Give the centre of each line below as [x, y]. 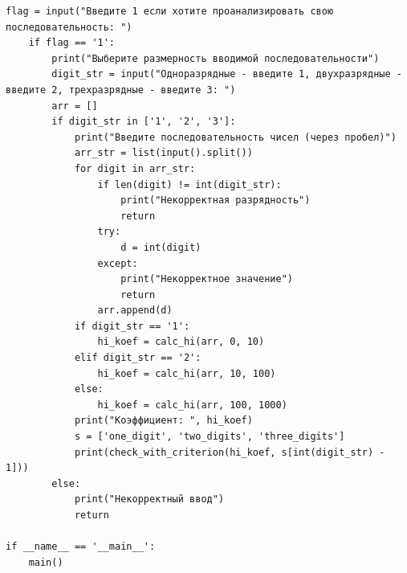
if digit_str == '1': [132, 326]
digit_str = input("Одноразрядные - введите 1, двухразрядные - [227, 74]
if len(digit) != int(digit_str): [189, 184]
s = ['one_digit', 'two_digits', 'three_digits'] [210, 437]
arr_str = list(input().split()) [163, 153]
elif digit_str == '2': [138, 358]
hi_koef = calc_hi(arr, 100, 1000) [192, 405]
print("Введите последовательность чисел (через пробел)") [235, 137]
